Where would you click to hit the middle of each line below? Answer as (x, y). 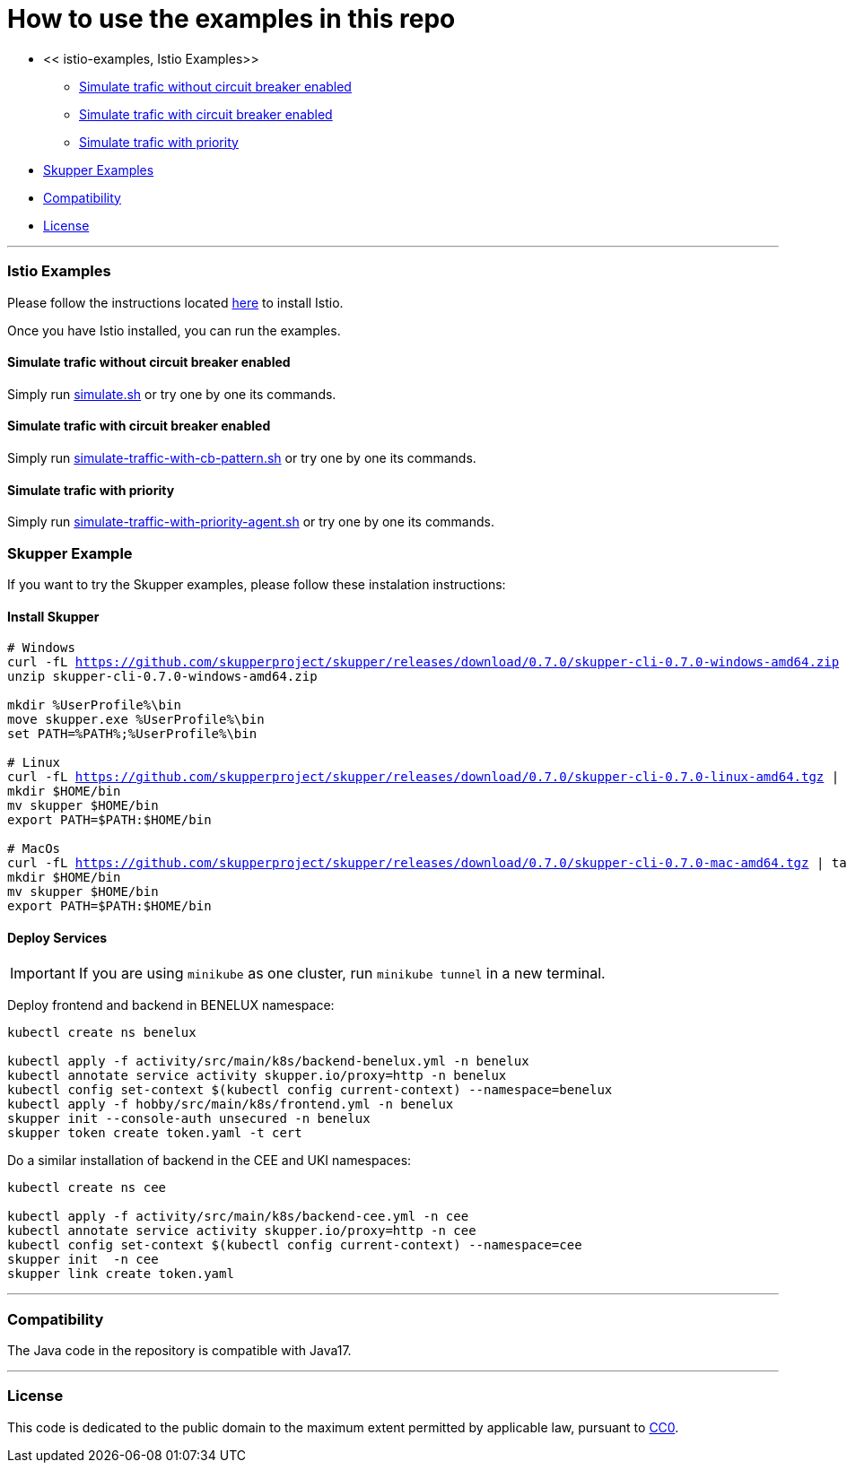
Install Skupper (53, 616)
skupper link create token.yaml (121, 1274)
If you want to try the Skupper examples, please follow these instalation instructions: (257, 584)
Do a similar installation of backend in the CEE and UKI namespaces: (210, 1161)
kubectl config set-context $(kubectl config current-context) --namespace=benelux (310, 1090)
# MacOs (34, 849)
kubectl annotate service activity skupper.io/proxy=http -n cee (242, 1231)
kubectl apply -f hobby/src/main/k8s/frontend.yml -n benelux (231, 1105)
